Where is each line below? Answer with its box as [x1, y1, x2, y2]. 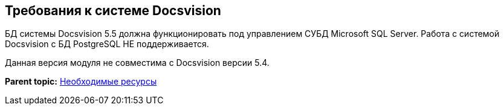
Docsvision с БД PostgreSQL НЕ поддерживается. [5, 39, 209, 50]
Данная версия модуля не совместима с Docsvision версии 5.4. [5, 57, 270, 68]
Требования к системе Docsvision [5, 3, 221, 18]
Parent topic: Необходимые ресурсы [5, 76, 157, 87]
